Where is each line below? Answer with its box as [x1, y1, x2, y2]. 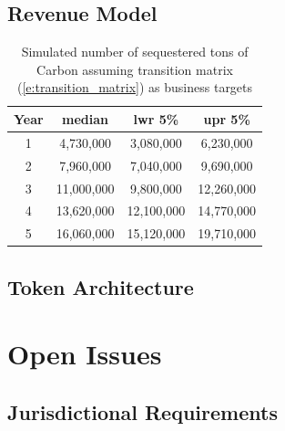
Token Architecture [7, 272, 194, 300]
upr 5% [203, 109, 250, 128]
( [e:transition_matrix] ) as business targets [17, 78, 253, 97]
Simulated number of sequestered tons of [21, 42, 249, 61]
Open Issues [7, 335, 162, 373]
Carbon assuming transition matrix [36, 59, 233, 79]
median [62, 109, 109, 128]
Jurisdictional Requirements [7, 397, 278, 426]
